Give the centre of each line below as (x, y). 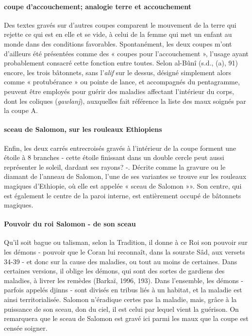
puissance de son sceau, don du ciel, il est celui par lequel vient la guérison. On (121, 309)
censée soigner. (26, 328)
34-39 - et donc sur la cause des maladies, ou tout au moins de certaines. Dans (121, 261)
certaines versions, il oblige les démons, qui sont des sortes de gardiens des (114, 271)
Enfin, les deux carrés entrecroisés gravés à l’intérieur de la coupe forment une (120, 148)
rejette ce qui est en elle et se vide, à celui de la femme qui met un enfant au (118, 34)
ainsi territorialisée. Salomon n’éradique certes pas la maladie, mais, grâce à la (120, 299)
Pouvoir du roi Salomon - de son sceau (70, 224)
